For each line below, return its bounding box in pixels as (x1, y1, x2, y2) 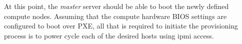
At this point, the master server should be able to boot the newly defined (4, 1, 229, 11)
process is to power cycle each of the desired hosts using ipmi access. (4, 30, 214, 40)
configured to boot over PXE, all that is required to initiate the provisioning (4, 20, 238, 31)
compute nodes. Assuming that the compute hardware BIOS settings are (4, 10, 227, 21)
